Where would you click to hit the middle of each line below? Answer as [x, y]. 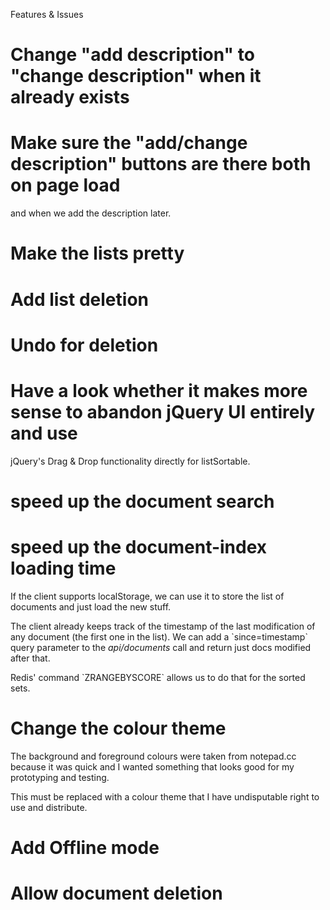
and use [44, 433]
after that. [30, 658]
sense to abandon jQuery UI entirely [163, 411]
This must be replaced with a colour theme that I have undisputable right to [165, 796]
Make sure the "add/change [129, 143]
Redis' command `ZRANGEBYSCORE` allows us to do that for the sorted [158, 677]
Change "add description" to [132, 55]
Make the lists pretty [97, 253]
